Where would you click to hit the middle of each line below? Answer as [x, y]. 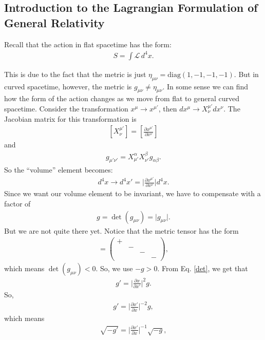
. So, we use [114, 268]
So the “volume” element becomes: [59, 170]
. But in [246, 74]
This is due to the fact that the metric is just [75, 74]
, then [168, 108]
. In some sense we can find [205, 86]
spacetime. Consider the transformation [66, 108]
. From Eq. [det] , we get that [203, 268]
